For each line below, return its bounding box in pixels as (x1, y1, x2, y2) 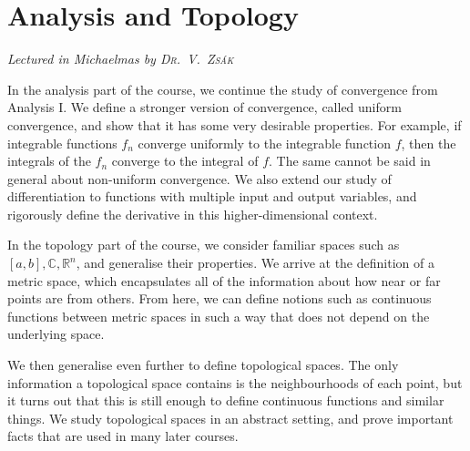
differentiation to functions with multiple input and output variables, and (7, 187, 417, 206)
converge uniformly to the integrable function (138, 133, 391, 152)
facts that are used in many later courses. (7, 426, 239, 446)
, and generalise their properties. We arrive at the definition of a (76, 253, 434, 272)
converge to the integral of (111, 151, 259, 170)
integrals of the (7, 151, 91, 170)
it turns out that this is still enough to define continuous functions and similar (7, 391, 444, 410)
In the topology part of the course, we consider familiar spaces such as (7, 235, 400, 254)
